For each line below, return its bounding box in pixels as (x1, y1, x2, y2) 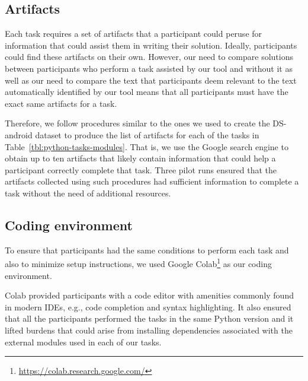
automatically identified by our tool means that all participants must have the (5, 85, 288, 98)
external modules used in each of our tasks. (5, 335, 162, 348)
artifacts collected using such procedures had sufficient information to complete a (5, 175, 299, 188)
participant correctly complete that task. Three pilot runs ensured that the (5, 163, 277, 176)
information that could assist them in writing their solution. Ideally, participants (5, 39, 297, 51)
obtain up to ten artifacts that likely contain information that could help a (5, 152, 276, 164)
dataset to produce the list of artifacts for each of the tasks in (35, 128, 259, 141)
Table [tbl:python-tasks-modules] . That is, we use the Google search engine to (5, 140, 288, 153)
